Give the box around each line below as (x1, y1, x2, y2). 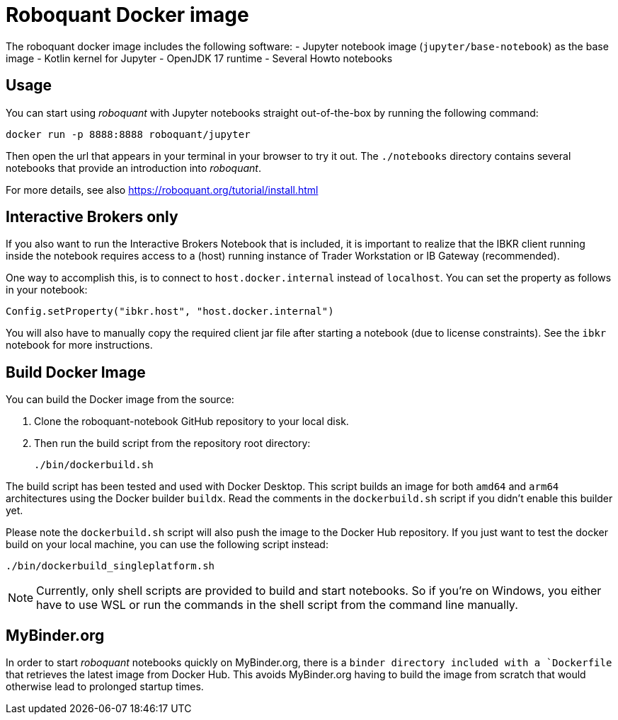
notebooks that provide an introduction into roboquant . (6, 161, 261, 174)
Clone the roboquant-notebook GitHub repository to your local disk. (34, 415, 349, 428)
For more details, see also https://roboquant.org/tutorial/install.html (6, 183, 319, 196)
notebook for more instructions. (6, 339, 153, 352)
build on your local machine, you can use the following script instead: (6, 538, 328, 551)
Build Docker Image (6, 363, 146, 381)
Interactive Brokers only (6, 208, 178, 226)
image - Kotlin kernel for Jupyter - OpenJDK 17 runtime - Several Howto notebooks (6, 52, 393, 64)
